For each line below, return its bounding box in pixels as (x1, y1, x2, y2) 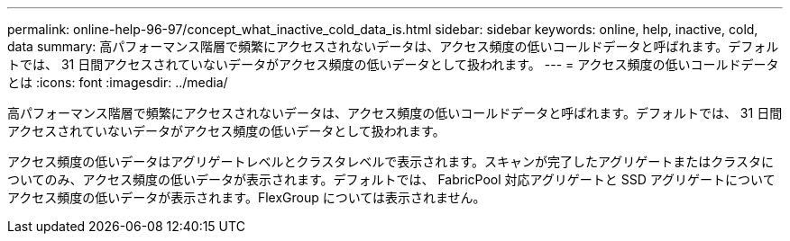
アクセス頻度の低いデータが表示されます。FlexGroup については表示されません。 (7, 190, 486, 205)
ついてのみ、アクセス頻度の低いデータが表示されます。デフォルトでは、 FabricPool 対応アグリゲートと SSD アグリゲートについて (7, 172, 776, 187)
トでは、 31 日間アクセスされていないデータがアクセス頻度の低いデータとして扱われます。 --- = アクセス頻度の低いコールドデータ (7, 57, 779, 72)
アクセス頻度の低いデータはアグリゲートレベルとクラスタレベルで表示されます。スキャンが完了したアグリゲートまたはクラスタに (7, 154, 774, 169)
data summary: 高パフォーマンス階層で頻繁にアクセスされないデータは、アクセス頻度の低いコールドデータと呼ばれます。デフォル (7, 39, 779, 54)
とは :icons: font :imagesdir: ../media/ (7, 75, 228, 90)
